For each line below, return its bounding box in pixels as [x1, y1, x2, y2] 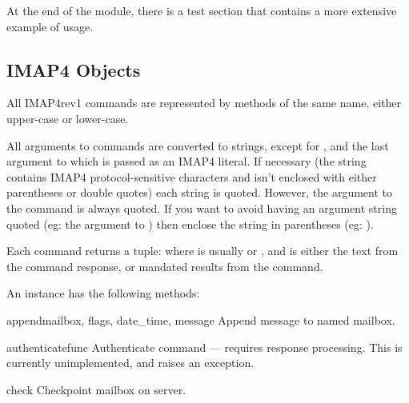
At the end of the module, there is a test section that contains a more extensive [6, 2, 397, 18]
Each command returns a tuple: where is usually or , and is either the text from [6, 242, 399, 259]
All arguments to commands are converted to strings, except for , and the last [6, 137, 389, 154]
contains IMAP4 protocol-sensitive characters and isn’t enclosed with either [6, 168, 377, 185]
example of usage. [6, 18, 94, 34]
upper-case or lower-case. [6, 110, 129, 126]
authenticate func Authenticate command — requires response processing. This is [6, 338, 403, 355]
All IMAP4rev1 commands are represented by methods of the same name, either [6, 94, 401, 111]
